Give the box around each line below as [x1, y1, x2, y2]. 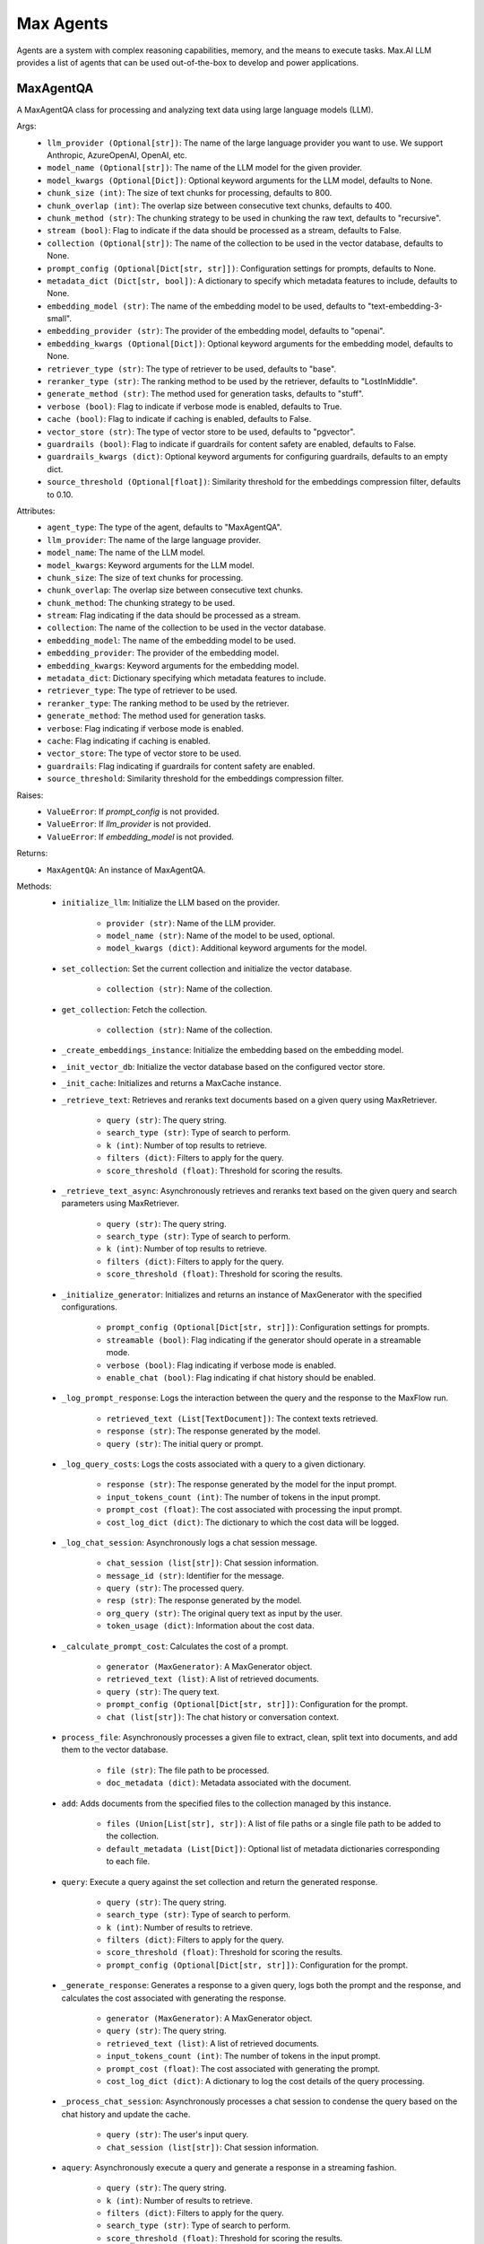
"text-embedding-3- [367, 301, 443, 311]
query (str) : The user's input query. [106, 2129, 249, 2140]
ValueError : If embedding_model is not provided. [47, 831, 235, 842]
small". [47, 313, 72, 324]
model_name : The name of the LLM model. [47, 548, 205, 558]
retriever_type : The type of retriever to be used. [47, 685, 238, 696]
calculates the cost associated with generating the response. [61, 1993, 287, 2003]
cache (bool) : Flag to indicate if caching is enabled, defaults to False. [47, 414, 312, 425]
